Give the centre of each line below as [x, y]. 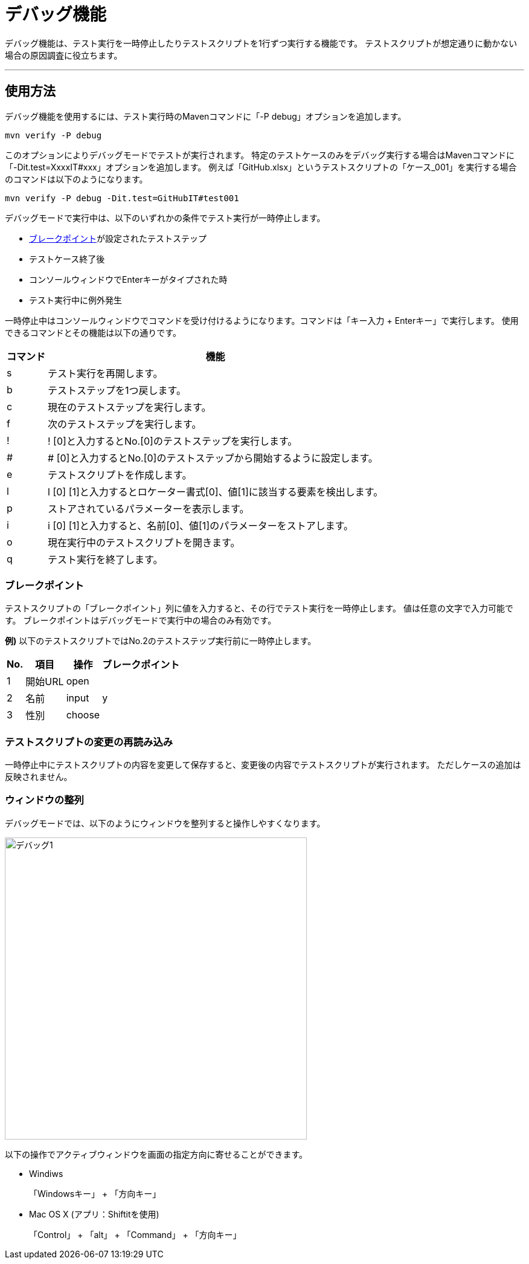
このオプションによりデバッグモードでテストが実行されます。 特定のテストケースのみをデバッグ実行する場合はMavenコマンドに [260, 155]
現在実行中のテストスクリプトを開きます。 [144, 542]
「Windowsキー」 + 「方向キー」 [95, 1193]
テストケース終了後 [67, 259]
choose [83, 715]
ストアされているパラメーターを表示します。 [149, 508]
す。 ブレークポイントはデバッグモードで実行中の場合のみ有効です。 [141, 621]
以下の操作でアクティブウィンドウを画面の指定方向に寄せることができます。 [156, 1154]
